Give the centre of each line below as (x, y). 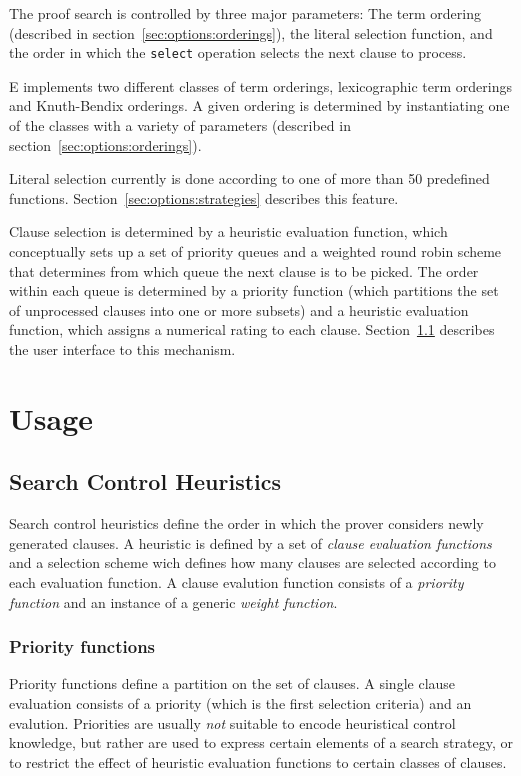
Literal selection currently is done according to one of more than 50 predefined (249, 178)
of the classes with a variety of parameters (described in (180, 125)
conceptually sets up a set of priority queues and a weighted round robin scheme (255, 251)
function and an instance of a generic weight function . (173, 601)
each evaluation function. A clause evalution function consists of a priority (236, 581)
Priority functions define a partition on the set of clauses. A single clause (232, 683)
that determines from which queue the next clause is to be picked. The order (244, 270)
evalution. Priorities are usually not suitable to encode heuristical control (232, 722)
